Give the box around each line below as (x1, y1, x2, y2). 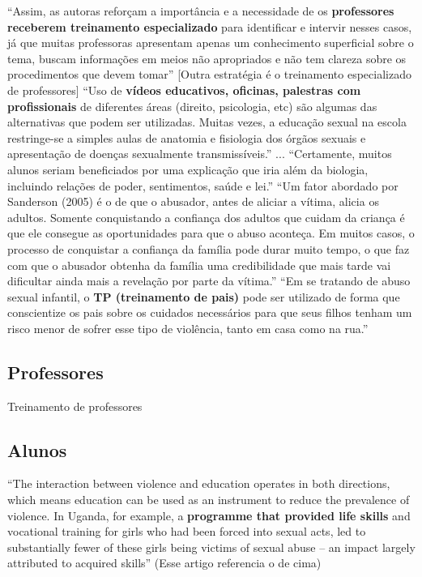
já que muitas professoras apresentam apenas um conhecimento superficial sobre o (7, 34, 414, 51)
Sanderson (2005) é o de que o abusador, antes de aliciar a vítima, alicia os (7, 193, 379, 210)
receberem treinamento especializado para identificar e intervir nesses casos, (7, 18, 412, 35)
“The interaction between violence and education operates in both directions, (7, 475, 390, 492)
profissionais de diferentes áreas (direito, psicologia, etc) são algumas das (7, 97, 377, 114)
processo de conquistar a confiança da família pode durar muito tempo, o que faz (7, 240, 410, 257)
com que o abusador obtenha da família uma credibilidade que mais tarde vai (7, 256, 391, 273)
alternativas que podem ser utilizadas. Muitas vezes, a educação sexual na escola (7, 113, 407, 130)
